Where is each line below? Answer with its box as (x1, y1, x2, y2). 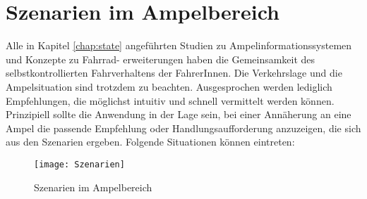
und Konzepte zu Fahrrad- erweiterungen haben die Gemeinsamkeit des (6, 51, 315, 66)
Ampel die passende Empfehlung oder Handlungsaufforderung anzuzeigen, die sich (6, 120, 361, 135)
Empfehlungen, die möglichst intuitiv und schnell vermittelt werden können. (6, 93, 335, 108)
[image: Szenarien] (34, 159, 125, 169)
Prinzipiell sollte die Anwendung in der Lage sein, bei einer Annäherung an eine (6, 107, 351, 122)
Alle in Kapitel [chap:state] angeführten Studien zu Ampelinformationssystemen (6, 38, 352, 53)
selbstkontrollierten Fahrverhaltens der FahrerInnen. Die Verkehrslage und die (6, 65, 342, 80)
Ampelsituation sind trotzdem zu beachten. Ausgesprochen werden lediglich (6, 79, 332, 94)
